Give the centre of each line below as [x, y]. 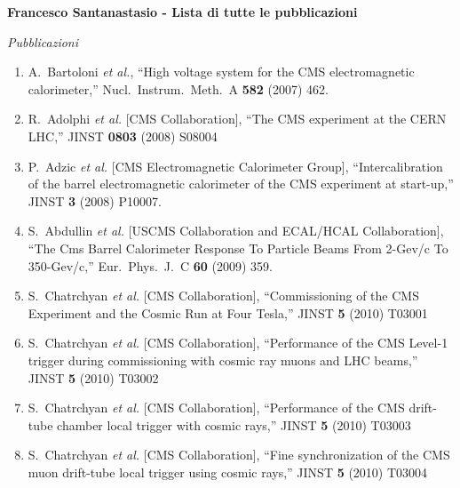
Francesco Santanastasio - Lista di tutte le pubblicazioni [182, 12]
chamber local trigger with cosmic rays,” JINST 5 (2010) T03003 [234, 424]
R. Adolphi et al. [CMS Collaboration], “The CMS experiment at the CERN [237, 119]
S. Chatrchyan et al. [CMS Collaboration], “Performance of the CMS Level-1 [238, 343]
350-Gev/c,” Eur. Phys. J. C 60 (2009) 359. [150, 265]
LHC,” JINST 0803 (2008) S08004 [123, 136]
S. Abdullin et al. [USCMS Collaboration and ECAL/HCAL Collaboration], [236, 231]
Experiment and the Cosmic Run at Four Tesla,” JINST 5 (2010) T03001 [228, 312]
